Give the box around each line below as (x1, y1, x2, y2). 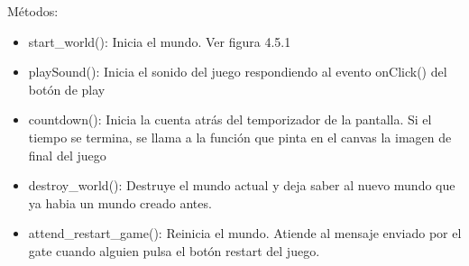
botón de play (28, 79, 106, 98)
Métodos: (7, 2, 59, 20)
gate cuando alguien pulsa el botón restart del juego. (28, 241, 320, 260)
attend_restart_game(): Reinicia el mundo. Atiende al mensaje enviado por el (28, 224, 462, 243)
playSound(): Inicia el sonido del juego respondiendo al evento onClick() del (28, 62, 447, 81)
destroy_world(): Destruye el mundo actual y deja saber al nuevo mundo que (28, 176, 455, 195)
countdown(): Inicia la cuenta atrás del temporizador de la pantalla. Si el (28, 110, 432, 129)
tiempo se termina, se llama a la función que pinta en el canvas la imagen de (28, 127, 452, 146)
